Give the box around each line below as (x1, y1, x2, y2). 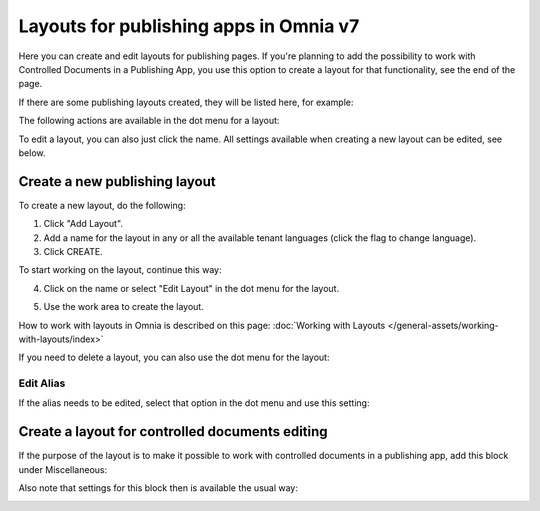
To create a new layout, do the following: (18, 199, 186, 211)
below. (18, 146, 46, 159)
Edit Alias (18, 376, 66, 390)
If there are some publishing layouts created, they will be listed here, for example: (18, 96, 354, 108)
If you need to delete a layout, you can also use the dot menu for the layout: (18, 351, 330, 364)
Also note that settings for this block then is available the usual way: (18, 482, 299, 494)
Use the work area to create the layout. (43, 301, 204, 313)
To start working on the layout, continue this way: (18, 264, 222, 276)
